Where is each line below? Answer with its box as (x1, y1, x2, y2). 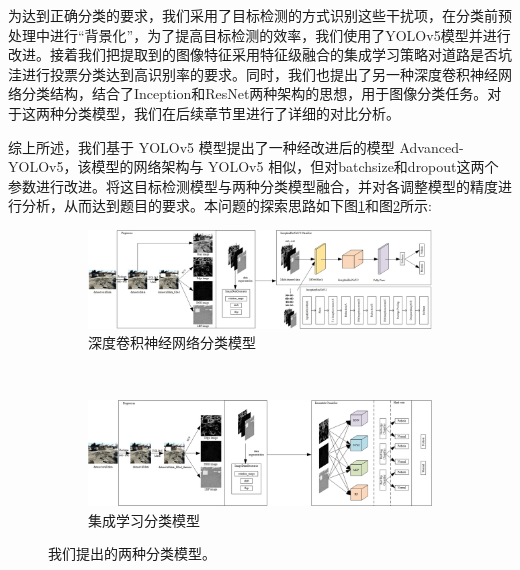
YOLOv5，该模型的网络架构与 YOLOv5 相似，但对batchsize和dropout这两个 (8, 156, 499, 177)
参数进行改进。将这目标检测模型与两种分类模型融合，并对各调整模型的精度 (8, 175, 498, 196)
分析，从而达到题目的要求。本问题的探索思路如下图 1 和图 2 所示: (21, 195, 432, 216)
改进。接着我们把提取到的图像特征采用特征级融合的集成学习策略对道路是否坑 (8, 44, 512, 65)
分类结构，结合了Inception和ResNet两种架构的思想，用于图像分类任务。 (21, 83, 488, 104)
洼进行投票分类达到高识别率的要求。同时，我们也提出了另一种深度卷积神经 (8, 63, 498, 84)
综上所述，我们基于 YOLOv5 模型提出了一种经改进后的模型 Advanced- (8, 136, 464, 157)
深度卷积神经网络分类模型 (88, 332, 256, 353)
